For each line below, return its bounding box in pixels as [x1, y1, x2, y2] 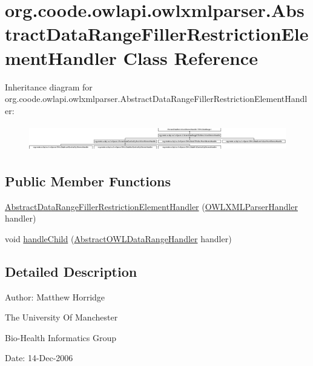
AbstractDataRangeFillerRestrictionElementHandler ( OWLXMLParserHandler [5, 200, 298, 212]
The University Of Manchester [5, 311, 118, 324]
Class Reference [123, 45, 258, 70]
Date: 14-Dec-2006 [5, 351, 73, 364]
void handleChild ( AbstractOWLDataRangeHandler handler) [5, 232, 232, 245]
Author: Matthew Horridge [5, 290, 105, 303]
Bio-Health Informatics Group [5, 331, 117, 344]
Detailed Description [5, 262, 137, 280]
